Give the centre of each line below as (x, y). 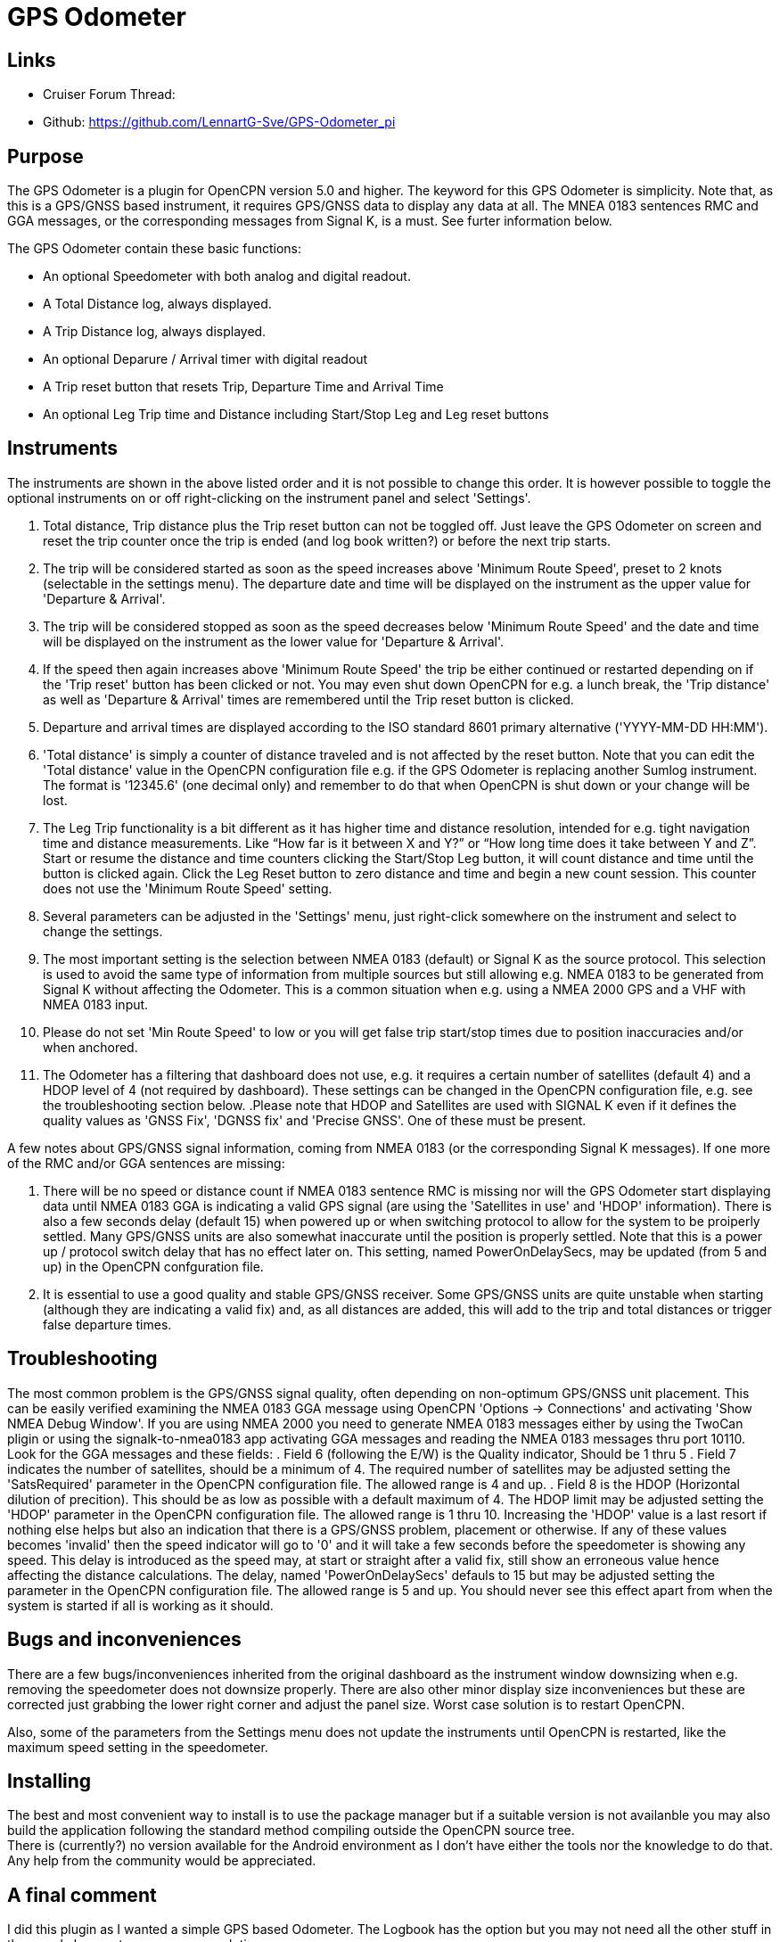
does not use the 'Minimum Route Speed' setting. (188, 888)
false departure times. (107, 1324)
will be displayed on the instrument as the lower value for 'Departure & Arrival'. (274, 641)
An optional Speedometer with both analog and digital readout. (227, 276)
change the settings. (103, 931)
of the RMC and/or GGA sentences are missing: (146, 1163)
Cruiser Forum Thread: (109, 95)
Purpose (45, 156)
